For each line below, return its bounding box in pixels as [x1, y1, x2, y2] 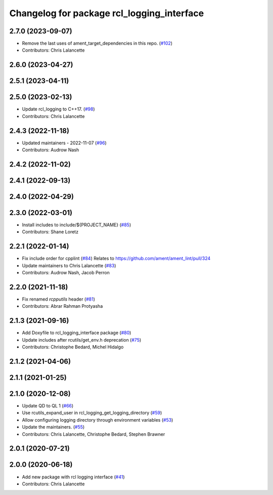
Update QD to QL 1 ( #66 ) [22, 403, 74, 409]
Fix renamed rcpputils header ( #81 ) [22, 296, 96, 302]
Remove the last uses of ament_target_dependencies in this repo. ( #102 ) [22, 40, 173, 47]
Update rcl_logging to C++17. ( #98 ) [22, 106, 96, 112]
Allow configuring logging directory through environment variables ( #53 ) [22, 417, 173, 423]
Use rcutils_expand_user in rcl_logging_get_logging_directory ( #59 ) [22, 410, 162, 416]
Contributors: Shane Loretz [22, 229, 78, 235]
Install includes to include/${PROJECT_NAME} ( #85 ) [22, 222, 131, 228]
